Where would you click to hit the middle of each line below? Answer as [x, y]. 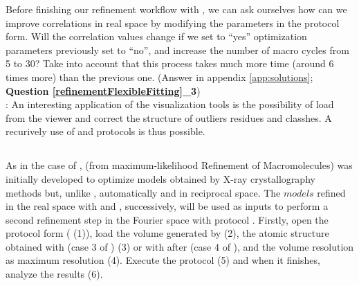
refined [331, 192]
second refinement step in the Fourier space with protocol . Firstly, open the [167, 219]
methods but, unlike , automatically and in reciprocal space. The [143, 192]
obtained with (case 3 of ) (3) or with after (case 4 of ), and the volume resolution [180, 246]
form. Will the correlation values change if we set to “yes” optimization [156, 36]
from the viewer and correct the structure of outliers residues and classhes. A [169, 117]
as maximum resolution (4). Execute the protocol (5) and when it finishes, [163, 260]
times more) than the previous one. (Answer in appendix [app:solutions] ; [159, 77]
